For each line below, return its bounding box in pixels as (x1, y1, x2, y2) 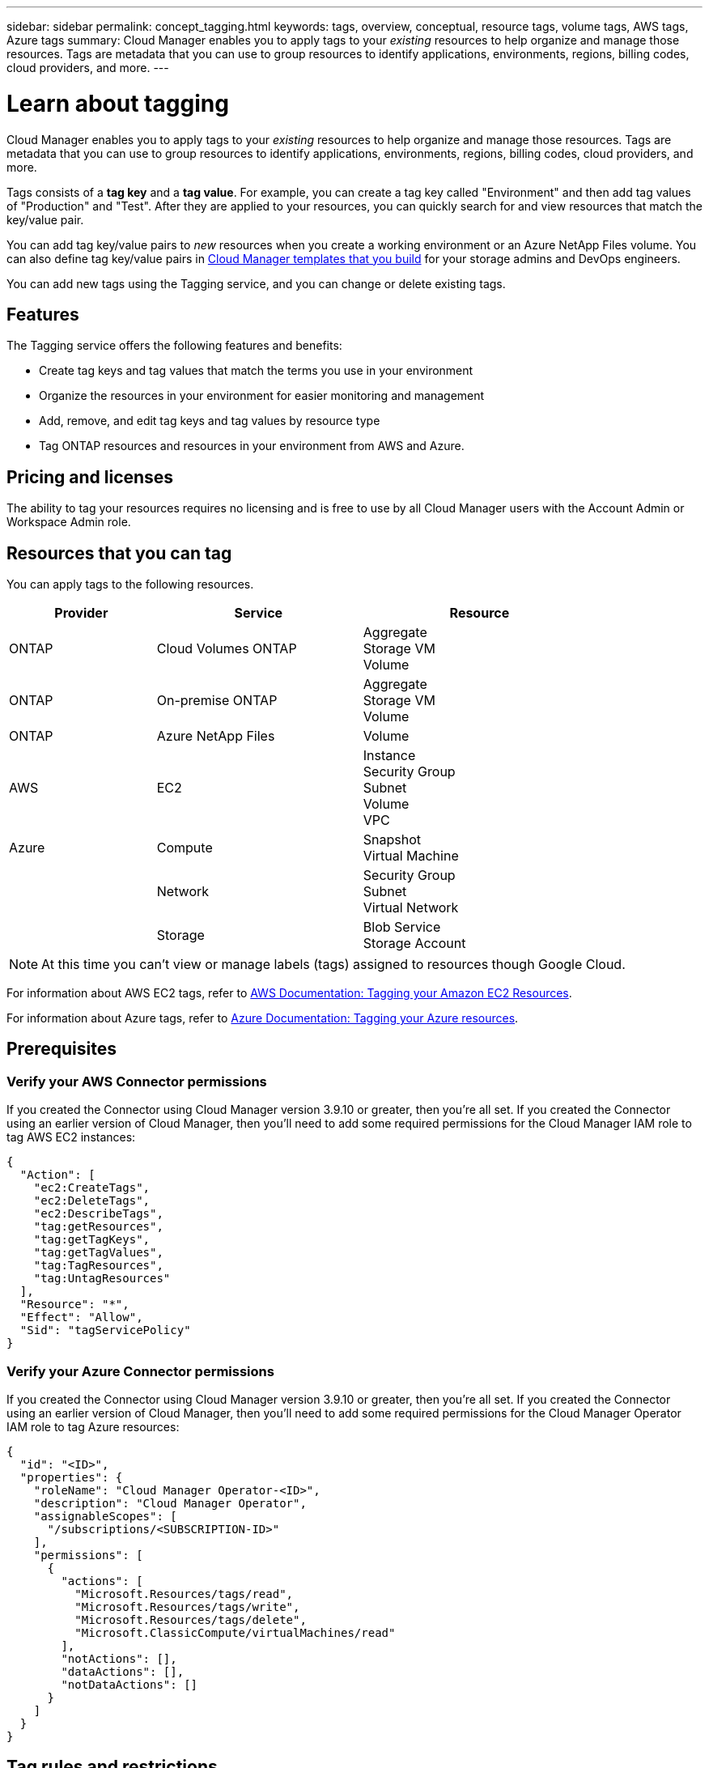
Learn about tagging (6, 89, 229, 117)
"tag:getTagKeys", (33, 1233, 151, 1247)
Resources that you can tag (6, 542, 232, 563)
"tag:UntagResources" (33, 1272, 171, 1286)
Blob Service (363, 919, 441, 936)
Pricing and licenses (6, 466, 174, 487)
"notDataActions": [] (61, 1678, 198, 1691)
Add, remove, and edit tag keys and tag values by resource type (39, 414, 380, 428)
